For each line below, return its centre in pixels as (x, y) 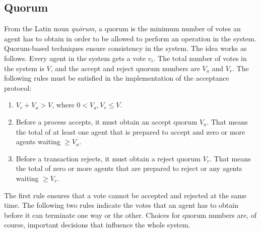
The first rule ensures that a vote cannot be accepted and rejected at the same (125, 195)
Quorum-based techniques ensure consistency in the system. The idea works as (125, 48)
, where (63, 105)
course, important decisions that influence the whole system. (97, 225)
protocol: (18, 88)
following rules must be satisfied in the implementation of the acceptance (117, 78)
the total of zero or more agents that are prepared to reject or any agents (129, 168)
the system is (24, 68)
